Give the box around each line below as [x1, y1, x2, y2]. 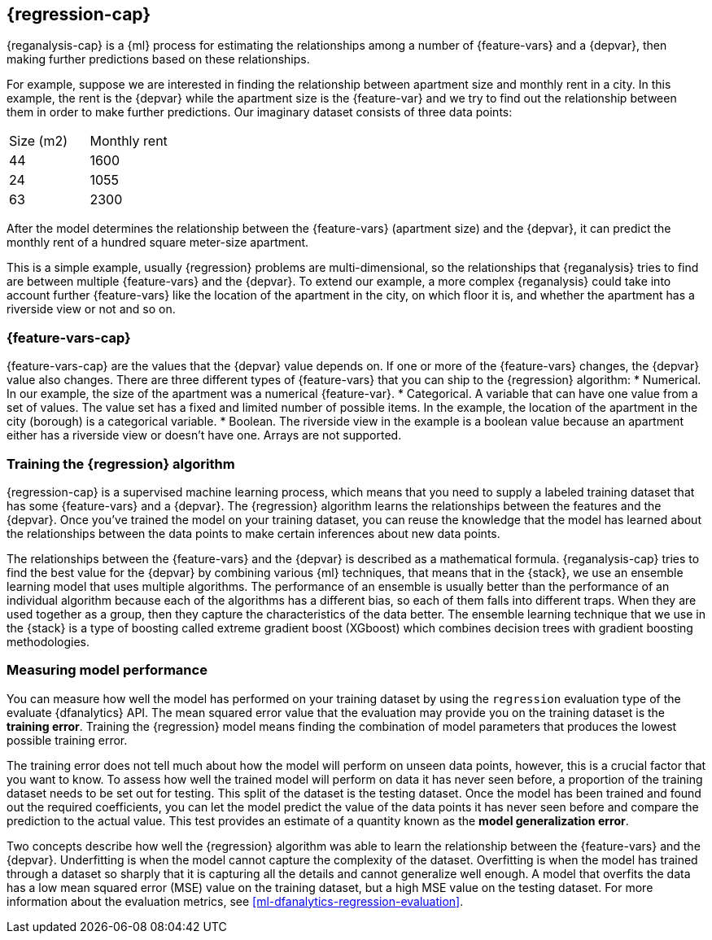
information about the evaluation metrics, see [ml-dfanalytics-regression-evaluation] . [7, 894, 464, 908]
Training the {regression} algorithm [7, 455, 235, 472]
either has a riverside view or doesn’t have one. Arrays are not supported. [7, 428, 402, 443]
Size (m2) [9, 133, 68, 150]
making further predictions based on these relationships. [7, 52, 310, 67]
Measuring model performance [7, 662, 207, 679]
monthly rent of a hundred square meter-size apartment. [7, 235, 309, 250]
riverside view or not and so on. [7, 302, 176, 317]
